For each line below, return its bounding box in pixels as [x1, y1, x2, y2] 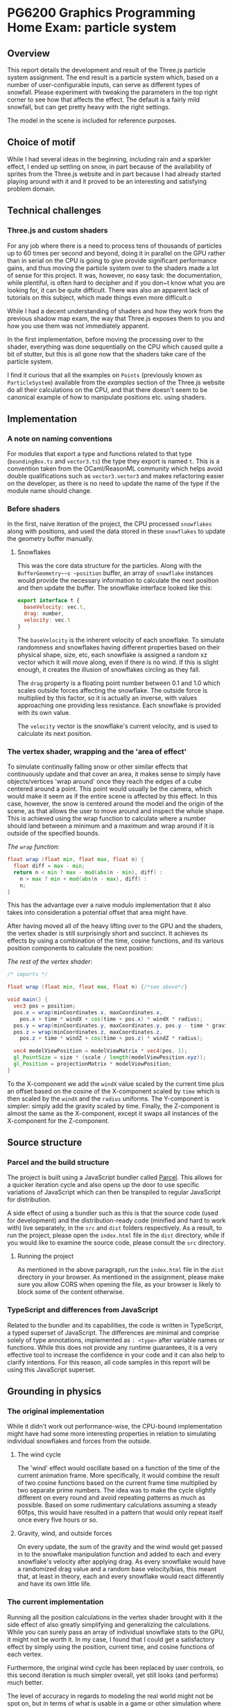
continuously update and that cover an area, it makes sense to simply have [7, 770, 221, 778]
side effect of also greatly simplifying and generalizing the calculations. [7, 1620, 212, 1628]
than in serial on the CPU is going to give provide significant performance [7, 256, 217, 265]
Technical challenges [7, 205, 102, 217]
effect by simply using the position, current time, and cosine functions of [7, 1642, 215, 1651]
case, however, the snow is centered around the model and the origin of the [7, 799, 224, 808]
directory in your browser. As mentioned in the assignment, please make [17, 1273, 225, 1282]
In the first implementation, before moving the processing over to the [7, 335, 204, 343]
